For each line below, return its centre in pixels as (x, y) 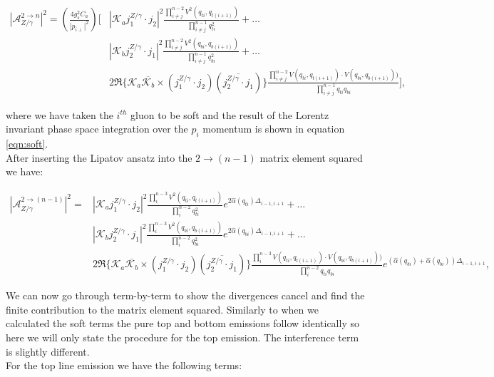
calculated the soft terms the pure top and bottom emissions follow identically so (182, 323)
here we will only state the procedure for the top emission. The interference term (182, 337)
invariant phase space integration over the (97, 129)
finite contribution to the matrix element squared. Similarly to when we (162, 309)
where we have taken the (60, 114)
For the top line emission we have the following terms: (124, 365)
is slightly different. (48, 351)
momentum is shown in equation (274, 129)
